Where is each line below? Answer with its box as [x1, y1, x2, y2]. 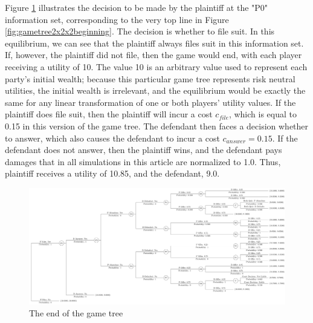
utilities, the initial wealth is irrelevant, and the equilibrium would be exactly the [5, 84, 306, 97]
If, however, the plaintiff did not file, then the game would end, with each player [5, 48, 302, 61]
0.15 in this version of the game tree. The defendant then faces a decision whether [5, 119, 309, 132]
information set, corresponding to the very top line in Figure [5, 13, 229, 25]
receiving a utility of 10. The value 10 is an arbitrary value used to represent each [5, 60, 308, 73]
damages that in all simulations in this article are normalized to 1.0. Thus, [5, 155, 281, 168]
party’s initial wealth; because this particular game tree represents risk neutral [5, 72, 295, 85]
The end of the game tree [29, 307, 123, 319]
